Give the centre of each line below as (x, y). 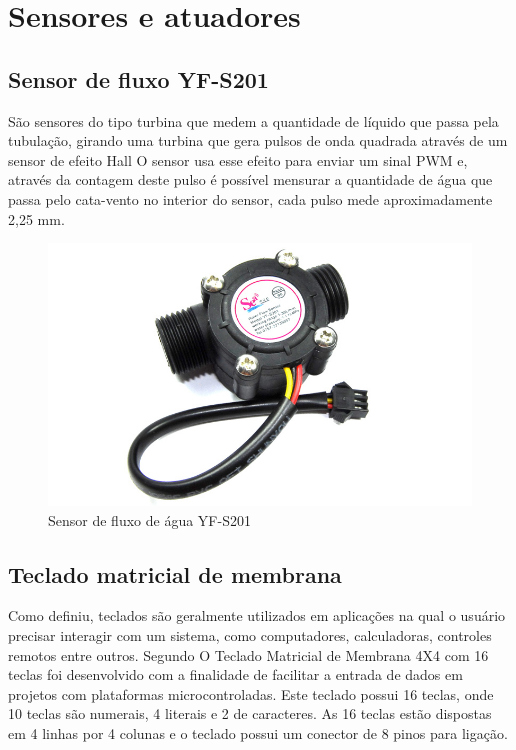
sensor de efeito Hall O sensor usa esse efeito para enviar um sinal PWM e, (238, 159)
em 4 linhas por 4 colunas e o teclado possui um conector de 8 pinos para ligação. (258, 732)
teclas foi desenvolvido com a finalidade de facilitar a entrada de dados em (235, 674)
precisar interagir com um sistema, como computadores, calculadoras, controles (250, 635)
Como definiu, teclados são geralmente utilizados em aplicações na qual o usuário (257, 615)
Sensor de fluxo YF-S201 (138, 78)
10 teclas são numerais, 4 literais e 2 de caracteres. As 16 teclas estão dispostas (250, 713)
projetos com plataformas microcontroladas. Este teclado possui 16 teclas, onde (251, 693)
